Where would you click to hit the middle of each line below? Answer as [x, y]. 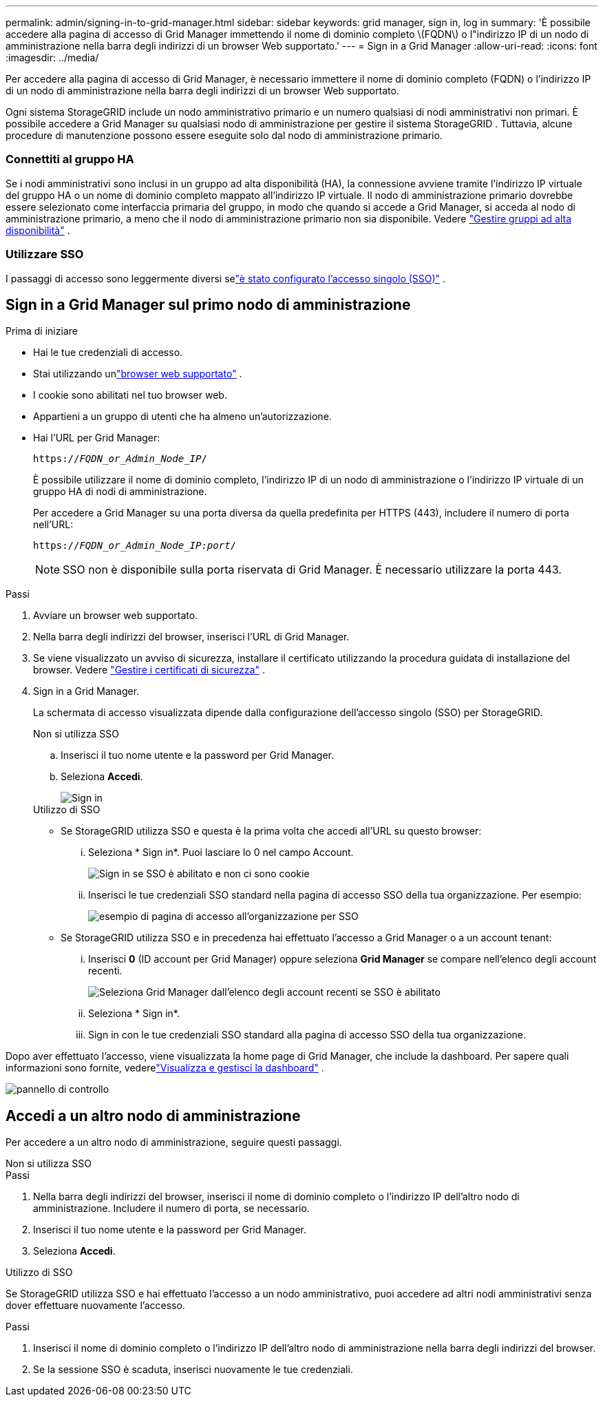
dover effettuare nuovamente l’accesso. [95, 1306]
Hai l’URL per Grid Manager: [97, 438]
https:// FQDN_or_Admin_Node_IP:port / [135, 546]
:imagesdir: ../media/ [52, 57]
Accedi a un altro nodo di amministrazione [153, 1116]
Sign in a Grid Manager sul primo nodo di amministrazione [208, 304]
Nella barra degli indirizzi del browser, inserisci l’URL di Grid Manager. [191, 637]
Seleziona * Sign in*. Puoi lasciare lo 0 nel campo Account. [221, 852]
